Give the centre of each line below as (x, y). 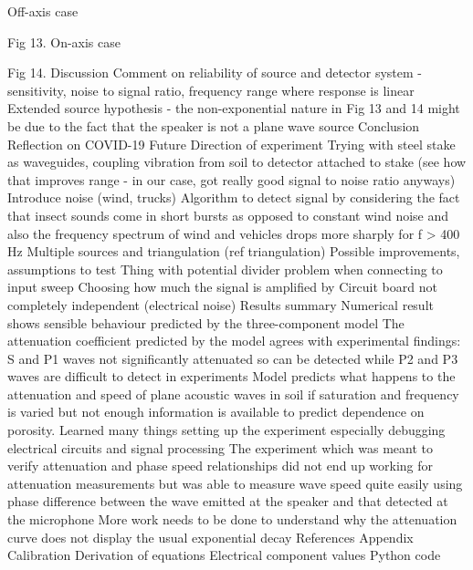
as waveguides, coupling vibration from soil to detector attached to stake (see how (237, 162)
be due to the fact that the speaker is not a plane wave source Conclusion (214, 125)
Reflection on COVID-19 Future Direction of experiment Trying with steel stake (231, 144)
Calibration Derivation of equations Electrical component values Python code (224, 555)
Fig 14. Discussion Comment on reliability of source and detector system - (215, 73)
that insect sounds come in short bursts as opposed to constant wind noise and (228, 215)
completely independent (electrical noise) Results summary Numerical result (221, 304)
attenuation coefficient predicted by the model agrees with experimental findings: (234, 341)
